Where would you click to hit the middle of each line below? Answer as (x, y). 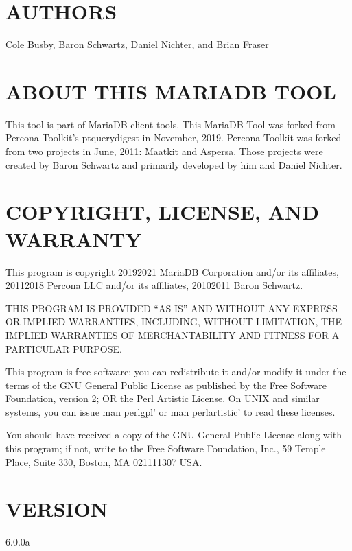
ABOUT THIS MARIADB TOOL (171, 91)
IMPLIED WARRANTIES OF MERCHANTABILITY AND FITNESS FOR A (173, 335)
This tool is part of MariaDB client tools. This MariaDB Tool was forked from (171, 124)
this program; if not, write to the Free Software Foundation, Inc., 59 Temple (166, 448)
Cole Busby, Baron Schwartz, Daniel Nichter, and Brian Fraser (137, 44)
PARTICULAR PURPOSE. (64, 348)
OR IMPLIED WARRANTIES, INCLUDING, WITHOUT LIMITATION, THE (174, 321)
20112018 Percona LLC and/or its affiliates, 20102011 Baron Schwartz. (154, 285)
